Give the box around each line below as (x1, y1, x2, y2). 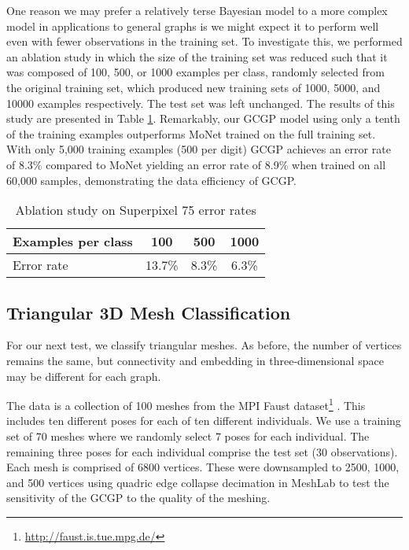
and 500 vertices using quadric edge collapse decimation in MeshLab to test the (6, 474, 389, 490)
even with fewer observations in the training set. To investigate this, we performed (6, 33, 403, 50)
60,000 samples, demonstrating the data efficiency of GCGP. (6, 172, 297, 188)
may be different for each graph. (6, 367, 161, 384)
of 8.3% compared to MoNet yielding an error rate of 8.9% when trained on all (6, 156, 386, 172)
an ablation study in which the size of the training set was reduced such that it (6, 48, 388, 65)
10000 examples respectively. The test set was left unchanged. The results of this (6, 94, 395, 111)
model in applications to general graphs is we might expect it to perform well (6, 17, 379, 34)
